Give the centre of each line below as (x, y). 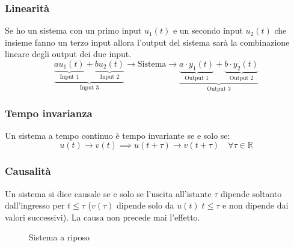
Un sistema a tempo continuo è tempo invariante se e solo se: (118, 135)
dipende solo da (145, 205)
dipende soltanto (251, 193)
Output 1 (197, 78)
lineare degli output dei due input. (68, 54)
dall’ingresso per (35, 205)
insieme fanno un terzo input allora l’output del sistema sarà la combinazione (147, 42)
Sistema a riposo (59, 237)
